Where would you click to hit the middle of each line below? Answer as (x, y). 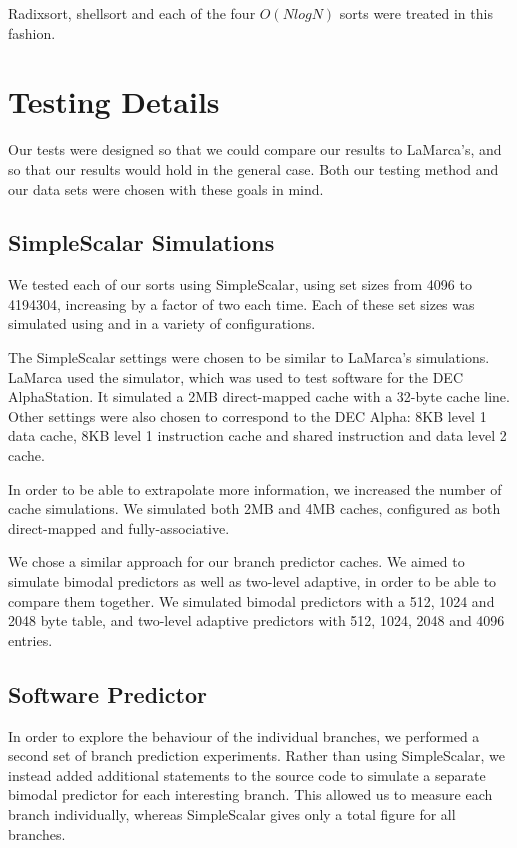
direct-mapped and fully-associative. (119, 527)
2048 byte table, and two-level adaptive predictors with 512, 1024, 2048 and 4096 (256, 620)
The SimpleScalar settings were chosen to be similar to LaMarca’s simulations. (249, 357)
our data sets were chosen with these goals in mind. (166, 188)
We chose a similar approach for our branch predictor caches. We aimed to (236, 561)
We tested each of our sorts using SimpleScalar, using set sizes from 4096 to (240, 284)
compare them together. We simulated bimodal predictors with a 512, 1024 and (251, 600)
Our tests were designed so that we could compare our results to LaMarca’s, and (255, 149)
